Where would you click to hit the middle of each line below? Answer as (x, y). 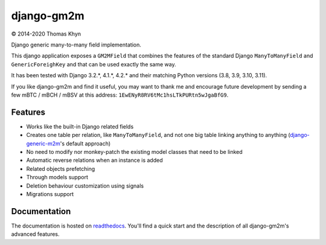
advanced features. (35, 234)
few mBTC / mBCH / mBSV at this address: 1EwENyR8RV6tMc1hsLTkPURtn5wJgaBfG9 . (120, 95)
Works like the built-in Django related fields (80, 126)
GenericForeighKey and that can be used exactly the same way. (94, 64)
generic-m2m (43, 143)
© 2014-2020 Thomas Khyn (46, 34)
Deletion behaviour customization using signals (85, 186)
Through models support (57, 177)
